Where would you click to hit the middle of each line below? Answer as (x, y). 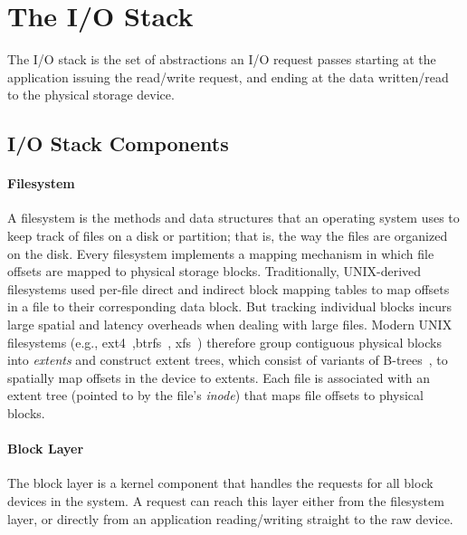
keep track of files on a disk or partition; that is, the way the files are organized (228, 236)
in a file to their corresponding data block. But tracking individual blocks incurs (230, 306)
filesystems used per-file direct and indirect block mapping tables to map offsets (229, 288)
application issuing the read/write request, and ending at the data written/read (228, 76)
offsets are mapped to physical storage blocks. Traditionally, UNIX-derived (214, 271)
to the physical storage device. (91, 95)
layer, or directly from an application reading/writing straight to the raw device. (230, 518)
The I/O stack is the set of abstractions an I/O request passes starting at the (222, 59)
